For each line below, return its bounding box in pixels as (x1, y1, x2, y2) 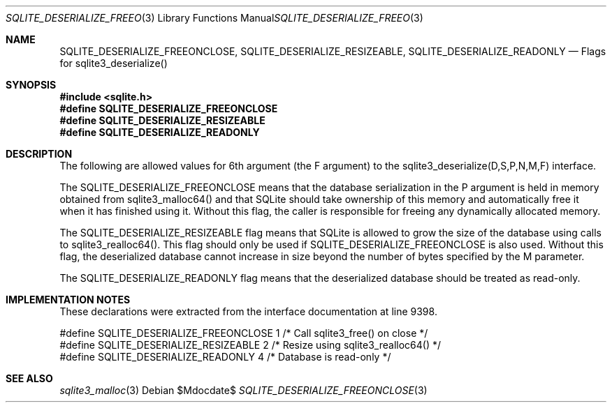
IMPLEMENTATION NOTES (6, 294, 131, 305)
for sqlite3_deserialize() (59, 57, 168, 69)
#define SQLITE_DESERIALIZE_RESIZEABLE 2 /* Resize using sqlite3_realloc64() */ (59, 339, 442, 351)
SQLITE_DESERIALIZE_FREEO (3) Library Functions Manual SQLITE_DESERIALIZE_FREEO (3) (6, 12, 423, 24)
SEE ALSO (6, 372, 53, 384)
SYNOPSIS (6, 79, 57, 91)
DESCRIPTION (6, 148, 73, 160)
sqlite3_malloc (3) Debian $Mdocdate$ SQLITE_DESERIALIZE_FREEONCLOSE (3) (59, 384, 428, 396)
